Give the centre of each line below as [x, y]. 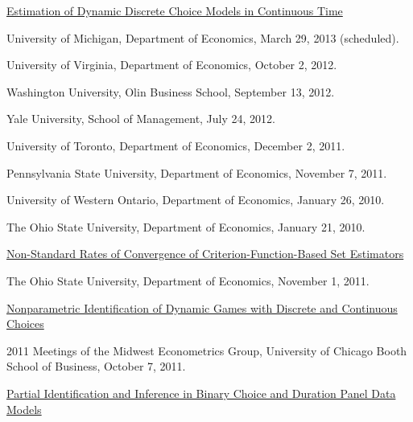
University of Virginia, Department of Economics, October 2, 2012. [172, 65]
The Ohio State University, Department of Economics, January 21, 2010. [186, 226]
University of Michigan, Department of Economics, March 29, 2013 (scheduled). [203, 37]
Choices [25, 324]
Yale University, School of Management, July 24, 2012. [141, 119]
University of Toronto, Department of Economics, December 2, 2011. [176, 145]
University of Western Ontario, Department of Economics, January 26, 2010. [196, 200]
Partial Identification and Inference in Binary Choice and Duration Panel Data [201, 393]
